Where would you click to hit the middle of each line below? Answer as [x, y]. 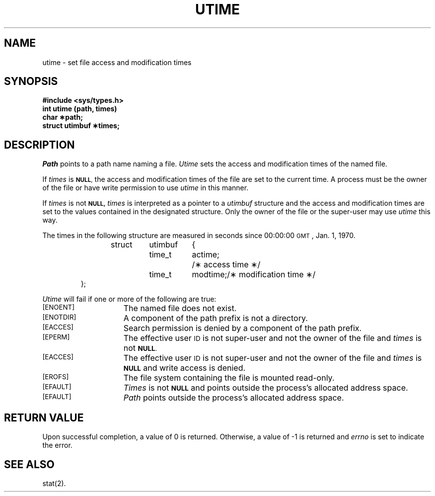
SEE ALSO [29, 464]
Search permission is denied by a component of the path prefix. [243, 328]
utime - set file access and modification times [117, 62]
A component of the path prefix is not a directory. [216, 318]
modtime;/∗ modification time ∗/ [254, 275]
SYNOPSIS [31, 82]
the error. [57, 445]
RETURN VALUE [44, 417]
